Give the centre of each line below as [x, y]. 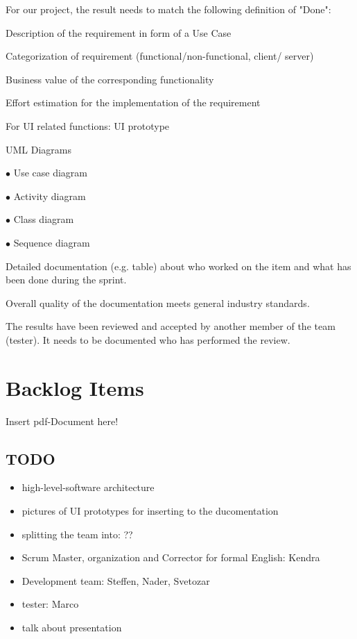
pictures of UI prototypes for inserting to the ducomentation [150, 511]
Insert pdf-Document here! [62, 421]
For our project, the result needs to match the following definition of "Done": [168, 9]
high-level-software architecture [88, 487]
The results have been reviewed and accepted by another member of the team [171, 326]
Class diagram [44, 219]
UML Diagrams [39, 149]
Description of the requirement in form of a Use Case [119, 32]
